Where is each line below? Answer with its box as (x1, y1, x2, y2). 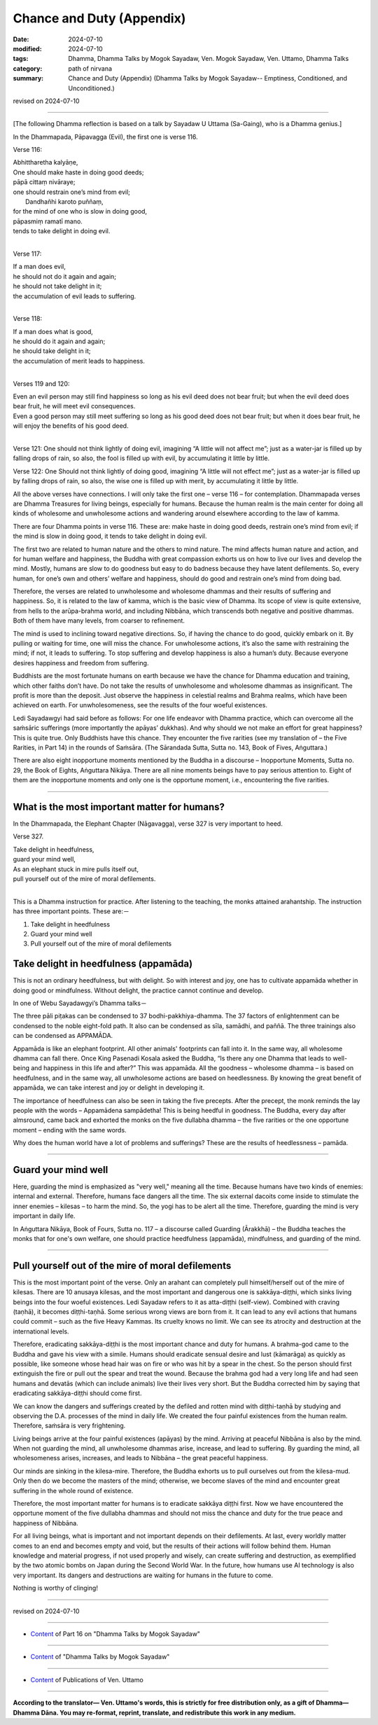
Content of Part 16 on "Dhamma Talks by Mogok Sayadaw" (30, 1629, 201, 1638)
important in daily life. (13, 1212, 76, 1220)
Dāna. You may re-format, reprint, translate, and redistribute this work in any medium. (41, 1708, 297, 1717)
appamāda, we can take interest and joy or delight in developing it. (13, 1083, 205, 1092)
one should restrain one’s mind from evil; (13, 188, 131, 196)
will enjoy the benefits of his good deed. (13, 422, 129, 430)
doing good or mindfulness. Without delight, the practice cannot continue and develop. (13, 986, 264, 995)
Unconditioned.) (68, 84, 115, 92)
